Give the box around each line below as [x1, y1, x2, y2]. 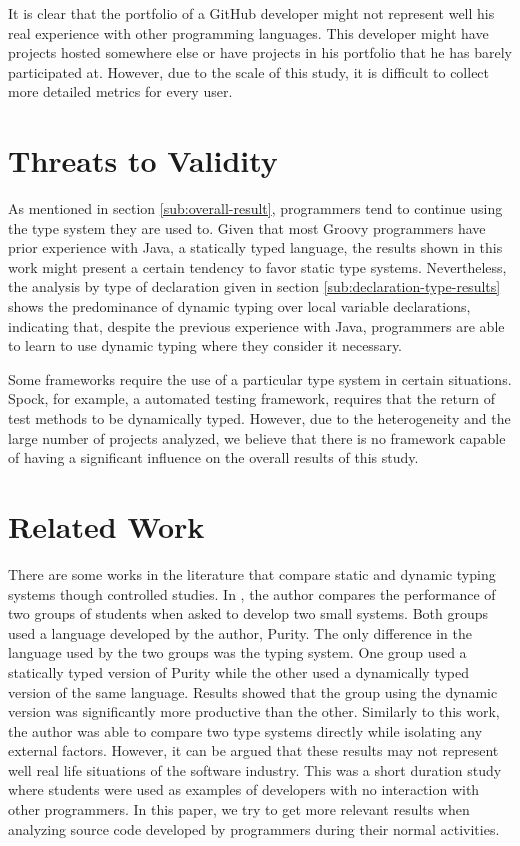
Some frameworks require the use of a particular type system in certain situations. [8, 368, 512, 389]
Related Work [8, 506, 205, 546]
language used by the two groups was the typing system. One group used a [8, 642, 467, 663]
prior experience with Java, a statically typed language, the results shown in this [8, 237, 503, 258]
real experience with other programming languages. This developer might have [8, 22, 489, 43]
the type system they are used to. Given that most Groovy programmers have [8, 217, 486, 238]
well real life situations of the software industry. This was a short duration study [8, 759, 502, 780]
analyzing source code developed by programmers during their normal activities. [8, 818, 500, 839]
